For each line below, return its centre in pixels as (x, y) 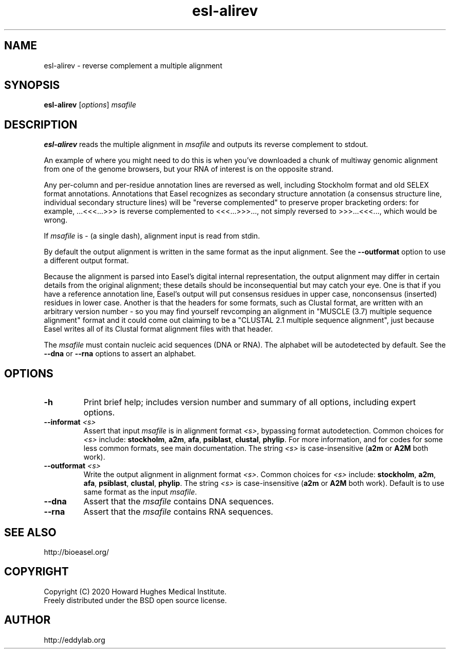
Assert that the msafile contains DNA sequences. (179, 502)
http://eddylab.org (74, 640)
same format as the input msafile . (140, 492)
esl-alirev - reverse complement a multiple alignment (133, 65)
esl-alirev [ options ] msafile (90, 105)
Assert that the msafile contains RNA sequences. (178, 512)
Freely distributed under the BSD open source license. (135, 600)
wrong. (56, 220)
